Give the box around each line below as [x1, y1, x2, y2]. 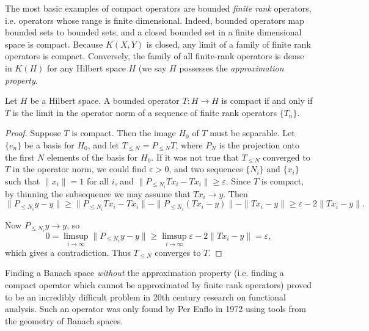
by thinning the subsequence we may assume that [5, 187, 191, 200]
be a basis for [24, 138, 75, 151]
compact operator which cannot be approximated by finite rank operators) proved [5, 278, 312, 291]
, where [175, 138, 203, 151]
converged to [263, 150, 310, 163]
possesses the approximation [179, 61, 284, 74]
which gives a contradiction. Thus [5, 246, 131, 258]
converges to [155, 246, 201, 258]
